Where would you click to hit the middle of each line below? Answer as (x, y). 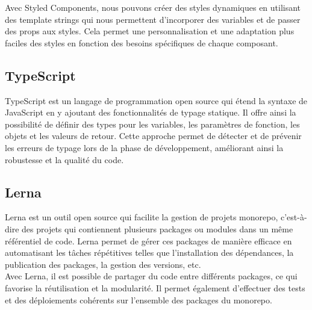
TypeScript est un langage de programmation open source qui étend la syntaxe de (156, 100)
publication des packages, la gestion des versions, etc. (103, 264)
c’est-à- (294, 217)
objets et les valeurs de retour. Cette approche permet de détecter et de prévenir (153, 136)
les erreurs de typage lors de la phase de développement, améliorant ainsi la (144, 147)
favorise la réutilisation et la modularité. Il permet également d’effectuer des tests (155, 287)
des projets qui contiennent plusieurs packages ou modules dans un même (158, 228)
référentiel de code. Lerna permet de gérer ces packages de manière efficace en (148, 240)
